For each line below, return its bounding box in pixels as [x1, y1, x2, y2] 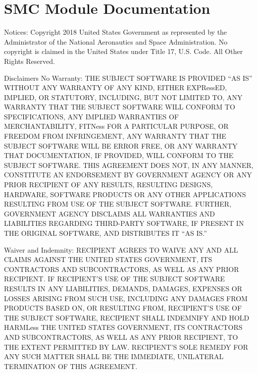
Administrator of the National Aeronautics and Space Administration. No [4, 36, 228, 47]
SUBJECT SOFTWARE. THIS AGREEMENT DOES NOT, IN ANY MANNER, [4, 160, 254, 170]
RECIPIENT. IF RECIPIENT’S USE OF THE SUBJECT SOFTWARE [4, 273, 225, 284]
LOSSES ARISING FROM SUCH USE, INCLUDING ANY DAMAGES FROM [4, 293, 248, 303]
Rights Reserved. [4, 55, 55, 66]
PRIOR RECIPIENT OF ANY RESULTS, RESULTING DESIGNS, [4, 179, 213, 190]
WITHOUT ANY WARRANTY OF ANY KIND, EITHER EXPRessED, [4, 82, 227, 93]
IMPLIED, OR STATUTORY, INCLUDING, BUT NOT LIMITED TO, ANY [4, 92, 243, 102]
